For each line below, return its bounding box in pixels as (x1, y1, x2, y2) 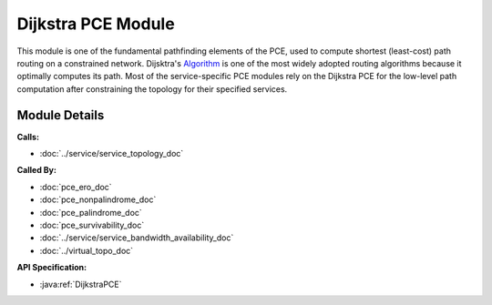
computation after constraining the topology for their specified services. (16, 83, 288, 95)
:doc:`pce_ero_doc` (39, 181, 113, 192)
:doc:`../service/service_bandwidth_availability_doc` (39, 232, 234, 243)
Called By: (16, 165, 56, 176)
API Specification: (16, 262, 87, 273)
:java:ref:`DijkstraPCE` (39, 279, 122, 290)
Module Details (16, 107, 105, 123)
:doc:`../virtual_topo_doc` (39, 245, 134, 256)
